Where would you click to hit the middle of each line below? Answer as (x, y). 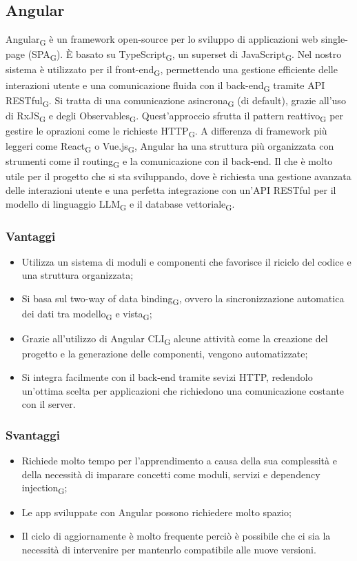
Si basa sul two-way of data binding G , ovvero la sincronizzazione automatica (183, 299)
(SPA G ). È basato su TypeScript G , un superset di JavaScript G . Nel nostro (185, 55)
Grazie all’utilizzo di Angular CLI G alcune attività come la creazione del (175, 339)
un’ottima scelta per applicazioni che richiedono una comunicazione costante (183, 390)
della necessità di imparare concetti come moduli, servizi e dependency (171, 474)
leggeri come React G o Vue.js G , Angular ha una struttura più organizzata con (170, 147)
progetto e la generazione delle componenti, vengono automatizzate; (165, 354)
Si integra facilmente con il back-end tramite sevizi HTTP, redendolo (167, 377)
